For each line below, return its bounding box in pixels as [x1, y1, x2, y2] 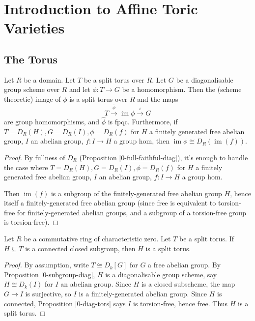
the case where [4, 162, 48, 172]
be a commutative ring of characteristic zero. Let [24, 233, 171, 244]
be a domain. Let [24, 74, 76, 85]
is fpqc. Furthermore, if [108, 117, 178, 127]
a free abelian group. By [148, 260, 221, 270]
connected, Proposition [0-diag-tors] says [4, 298, 126, 308]
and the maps [137, 93, 178, 104]
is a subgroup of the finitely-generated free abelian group [51, 188, 222, 198]
